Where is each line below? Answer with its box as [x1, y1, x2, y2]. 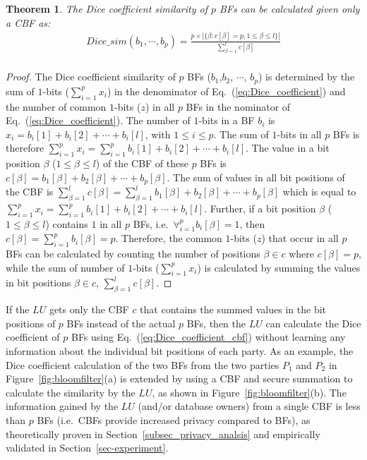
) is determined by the [258, 69, 355, 84]
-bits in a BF [198, 113, 255, 128]
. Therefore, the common [115, 231, 222, 246]
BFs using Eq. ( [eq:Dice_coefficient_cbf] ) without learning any [71, 329, 346, 344]
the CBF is [6, 184, 54, 199]
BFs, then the [186, 315, 246, 330]
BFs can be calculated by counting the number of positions [6, 246, 260, 261]
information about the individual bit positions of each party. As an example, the [6, 344, 354, 358]
